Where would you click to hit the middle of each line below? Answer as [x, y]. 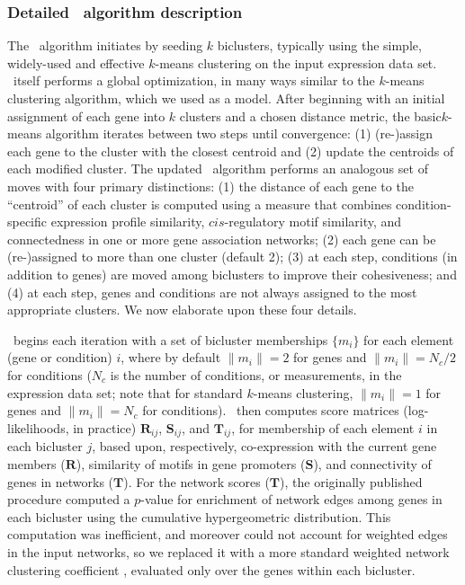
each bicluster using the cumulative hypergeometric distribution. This [199, 516]
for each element [409, 339]
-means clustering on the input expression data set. [296, 62]
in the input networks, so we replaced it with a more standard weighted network [228, 552]
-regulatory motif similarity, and [313, 222]
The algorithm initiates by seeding [105, 45]
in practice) [105, 427]
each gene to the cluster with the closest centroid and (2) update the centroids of [231, 151]
